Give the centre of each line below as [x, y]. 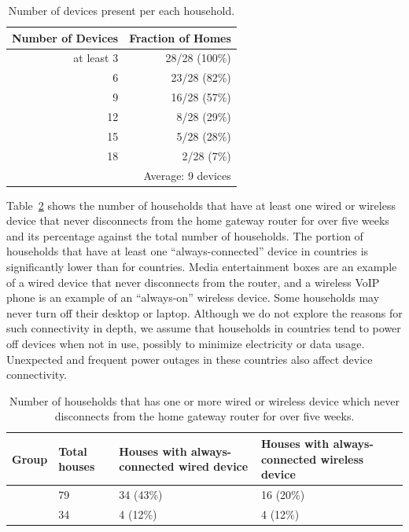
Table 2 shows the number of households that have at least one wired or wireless [201, 205]
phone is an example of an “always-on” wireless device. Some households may [193, 297]
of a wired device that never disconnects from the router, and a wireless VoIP [193, 282]
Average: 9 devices [187, 175]
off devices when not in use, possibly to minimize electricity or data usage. [186, 343]
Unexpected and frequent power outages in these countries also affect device [190, 359]
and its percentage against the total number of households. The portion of [185, 235]
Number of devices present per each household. [122, 10]
